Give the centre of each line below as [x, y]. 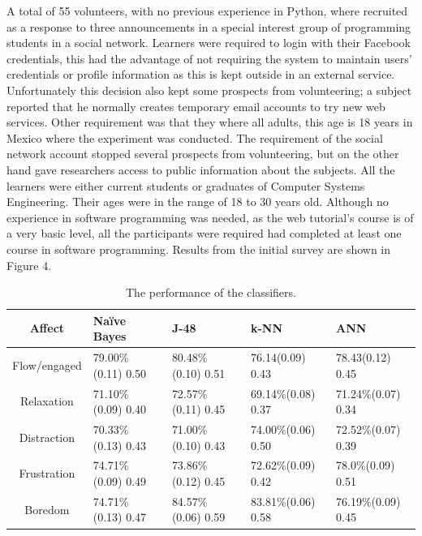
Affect [47, 328]
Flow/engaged [47, 364]
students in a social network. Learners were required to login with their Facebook [209, 43]
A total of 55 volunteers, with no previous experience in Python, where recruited [207, 11]
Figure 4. [29, 265]
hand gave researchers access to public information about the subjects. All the [201, 169]
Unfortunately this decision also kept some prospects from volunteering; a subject [209, 90]
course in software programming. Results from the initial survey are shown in [199, 249]
